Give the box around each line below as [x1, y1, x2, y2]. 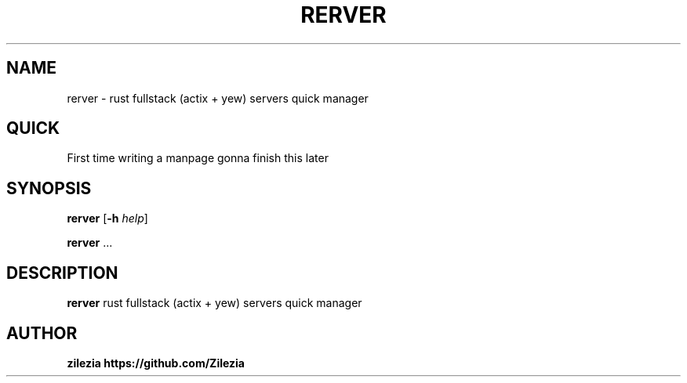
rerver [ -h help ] [67, 211, 148, 226]
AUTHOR [6, 323, 78, 343]
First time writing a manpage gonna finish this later [67, 151, 329, 165]
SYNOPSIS [6, 178, 92, 198]
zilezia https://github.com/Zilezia [67, 356, 245, 370]
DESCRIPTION [6, 262, 118, 283]
